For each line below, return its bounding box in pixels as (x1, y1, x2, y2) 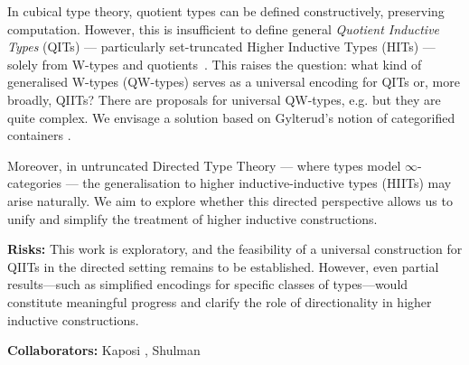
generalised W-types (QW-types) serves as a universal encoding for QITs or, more (7, 72, 460, 91)
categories (7, 173, 61, 192)
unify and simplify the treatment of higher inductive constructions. (7, 209, 378, 228)
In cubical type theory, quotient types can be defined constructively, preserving (7, 2, 445, 20)
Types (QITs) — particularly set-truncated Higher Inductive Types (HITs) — (7, 37, 436, 56)
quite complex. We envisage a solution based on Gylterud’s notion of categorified (7, 108, 455, 126)
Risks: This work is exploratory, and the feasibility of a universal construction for (7, 239, 463, 258)
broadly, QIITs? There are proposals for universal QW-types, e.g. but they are (7, 89, 441, 108)
